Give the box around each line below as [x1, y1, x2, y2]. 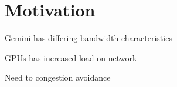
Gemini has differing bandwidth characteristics [5, 32, 172, 44]
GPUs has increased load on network [5, 51, 137, 63]
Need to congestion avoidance [5, 71, 111, 83]
